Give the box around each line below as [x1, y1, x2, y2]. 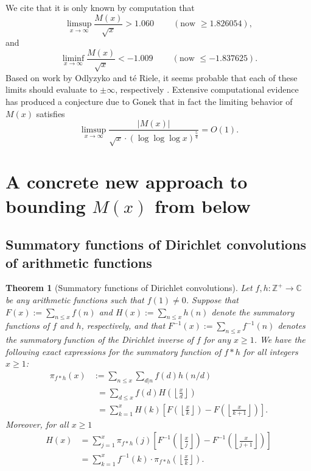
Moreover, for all [5, 417, 69, 430]
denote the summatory [211, 305, 295, 318]
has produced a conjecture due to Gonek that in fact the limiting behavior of [5, 95, 293, 108]
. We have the [254, 333, 306, 346]
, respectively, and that [81, 319, 166, 332]
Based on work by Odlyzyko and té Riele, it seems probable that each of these [5, 71, 298, 84]
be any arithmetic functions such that [5, 293, 144, 306]
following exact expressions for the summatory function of [5, 345, 222, 358]
